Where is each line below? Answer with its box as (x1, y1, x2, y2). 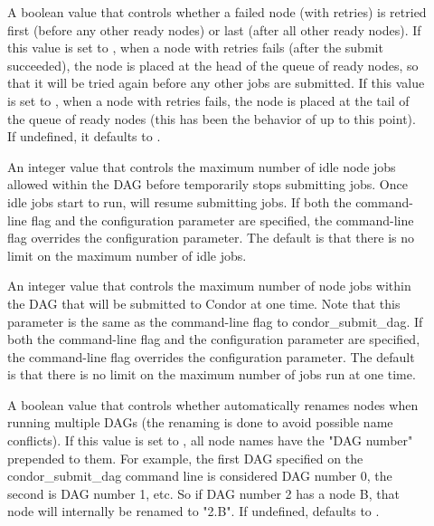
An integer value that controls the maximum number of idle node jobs (7, 157, 396, 176)
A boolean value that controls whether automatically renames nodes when (7, 395, 419, 414)
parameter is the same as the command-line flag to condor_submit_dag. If (7, 311, 423, 330)
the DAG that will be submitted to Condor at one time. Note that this (7, 293, 401, 312)
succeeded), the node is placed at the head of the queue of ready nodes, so (7, 55, 419, 74)
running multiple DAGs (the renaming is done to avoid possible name (7, 413, 393, 432)
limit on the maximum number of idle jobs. (7, 245, 247, 264)
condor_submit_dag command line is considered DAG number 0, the (7, 466, 392, 485)
